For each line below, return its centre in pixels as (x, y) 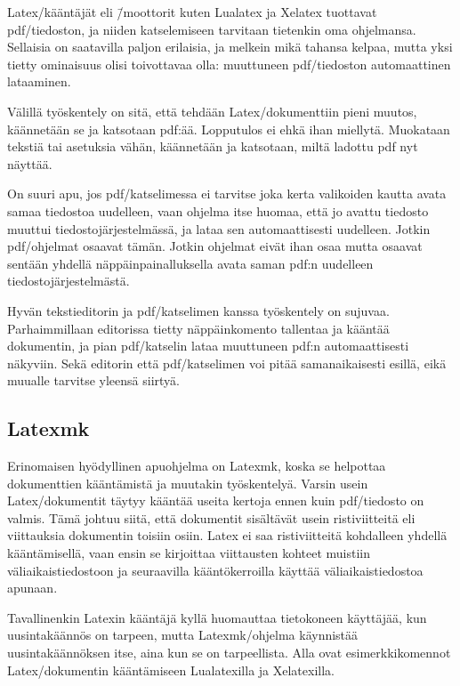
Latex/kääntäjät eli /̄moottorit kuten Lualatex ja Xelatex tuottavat (192, 12)
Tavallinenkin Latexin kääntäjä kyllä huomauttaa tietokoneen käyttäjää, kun (217, 617)
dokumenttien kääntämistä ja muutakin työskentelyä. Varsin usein (188, 483)
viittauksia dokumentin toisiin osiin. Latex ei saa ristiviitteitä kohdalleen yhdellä (227, 535)
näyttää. (30, 163)
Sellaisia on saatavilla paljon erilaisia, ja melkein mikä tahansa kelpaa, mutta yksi (230, 47)
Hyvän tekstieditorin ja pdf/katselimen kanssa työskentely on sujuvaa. (198, 310)
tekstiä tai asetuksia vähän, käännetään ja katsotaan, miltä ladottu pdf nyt (213, 146)
